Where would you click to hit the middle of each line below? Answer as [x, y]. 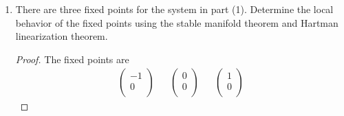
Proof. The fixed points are [72, 59]
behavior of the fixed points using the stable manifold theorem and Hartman [177, 22]
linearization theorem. [62, 36]
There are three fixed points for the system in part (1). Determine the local [174, 9]
